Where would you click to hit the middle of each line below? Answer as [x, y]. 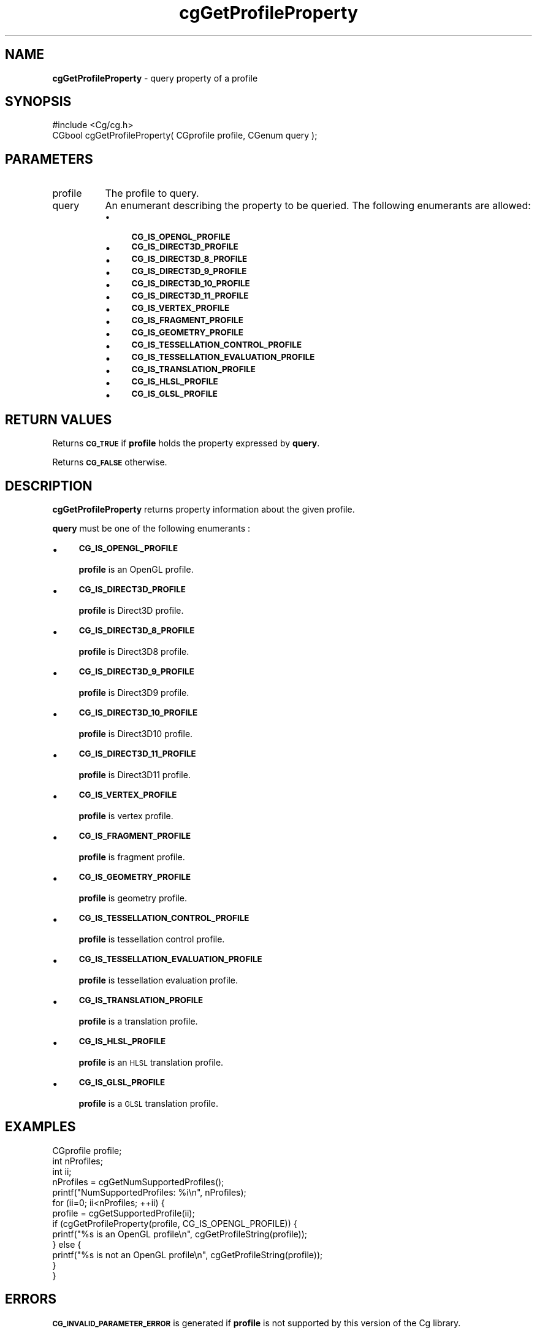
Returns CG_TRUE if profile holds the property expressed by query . [186, 443]
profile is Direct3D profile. [131, 610]
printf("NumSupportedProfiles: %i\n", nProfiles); [149, 1192]
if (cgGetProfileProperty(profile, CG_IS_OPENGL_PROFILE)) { [175, 1223]
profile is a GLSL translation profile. [148, 1103]
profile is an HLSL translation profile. [151, 1062]
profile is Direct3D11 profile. [135, 774]
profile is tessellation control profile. [152, 939]
